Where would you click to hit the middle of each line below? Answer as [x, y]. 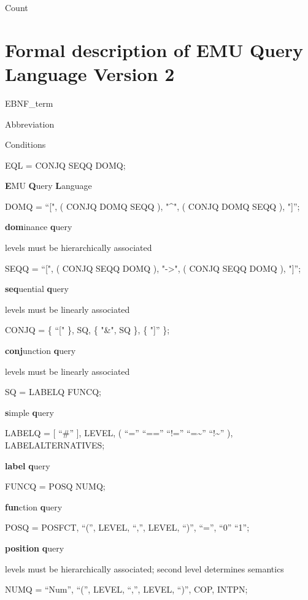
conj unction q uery [40, 351]
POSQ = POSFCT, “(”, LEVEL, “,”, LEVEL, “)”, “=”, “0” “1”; [127, 527]
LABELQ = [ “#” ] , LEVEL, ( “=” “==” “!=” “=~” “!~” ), [119, 433]
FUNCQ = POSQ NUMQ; [55, 486]
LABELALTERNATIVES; [55, 445]
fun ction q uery [34, 506]
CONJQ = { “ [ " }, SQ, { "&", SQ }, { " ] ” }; [87, 330]
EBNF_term [29, 103]
